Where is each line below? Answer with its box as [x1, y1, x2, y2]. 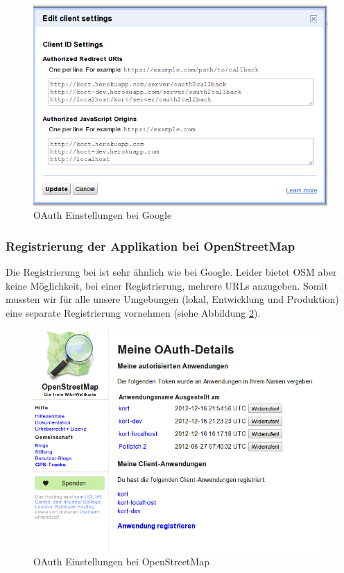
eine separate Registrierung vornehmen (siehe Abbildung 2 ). [6, 305, 261, 319]
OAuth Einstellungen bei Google [33, 208, 172, 222]
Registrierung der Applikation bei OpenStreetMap [6, 237, 295, 254]
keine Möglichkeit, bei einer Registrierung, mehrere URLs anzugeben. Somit [6, 278, 328, 292]
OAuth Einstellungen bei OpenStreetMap [33, 554, 209, 568]
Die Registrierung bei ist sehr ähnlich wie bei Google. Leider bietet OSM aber [6, 265, 337, 279]
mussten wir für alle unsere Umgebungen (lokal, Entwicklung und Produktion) [6, 292, 339, 306]
